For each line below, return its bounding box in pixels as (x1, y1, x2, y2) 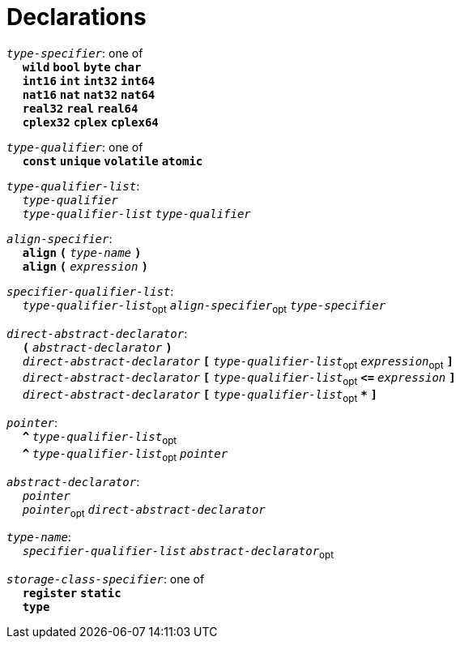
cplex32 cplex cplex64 (22, 115, 159, 129)
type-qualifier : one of (6, 139, 143, 154)
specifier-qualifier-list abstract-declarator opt (22, 545, 334, 562)
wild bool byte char (22, 60, 142, 74)
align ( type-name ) (22, 246, 142, 259)
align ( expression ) (22, 259, 148, 273)
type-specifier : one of (6, 45, 143, 60)
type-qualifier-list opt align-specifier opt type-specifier (22, 298, 386, 315)
